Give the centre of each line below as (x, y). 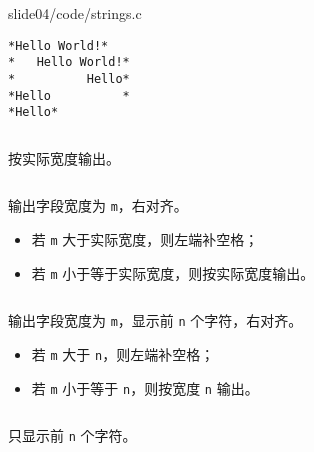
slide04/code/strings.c (75, 13)
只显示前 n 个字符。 (72, 435)
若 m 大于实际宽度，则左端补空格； (145, 239)
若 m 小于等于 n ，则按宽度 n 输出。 (145, 387)
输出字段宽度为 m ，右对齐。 (98, 205)
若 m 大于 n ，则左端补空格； (123, 354)
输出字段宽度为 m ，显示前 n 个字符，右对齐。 (155, 320)
